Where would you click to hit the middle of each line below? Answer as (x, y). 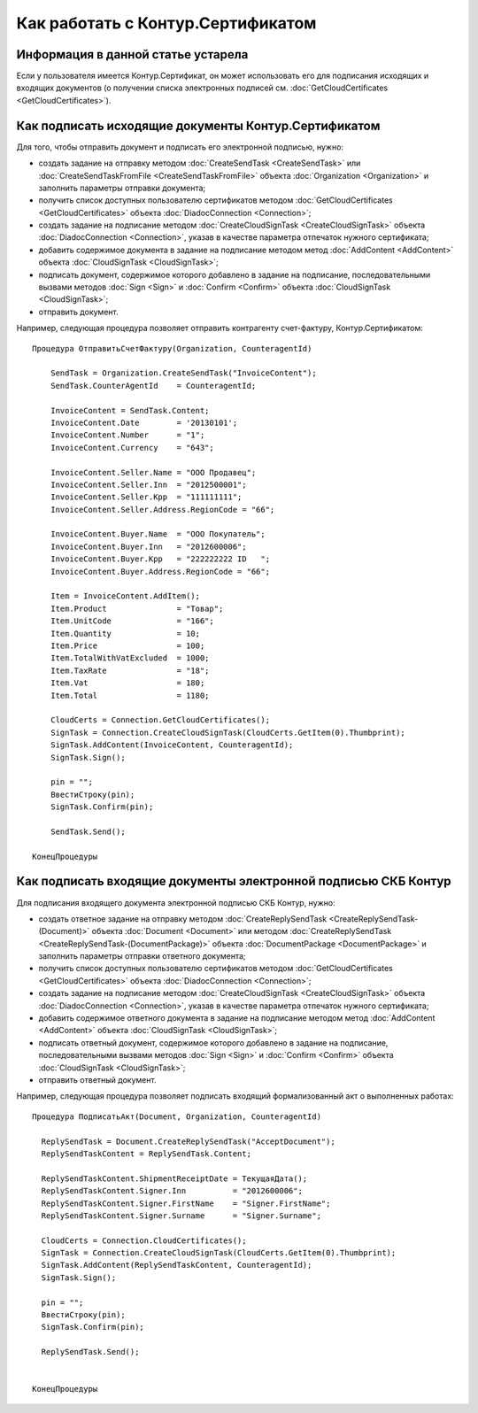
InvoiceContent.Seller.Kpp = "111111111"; (146, 497)
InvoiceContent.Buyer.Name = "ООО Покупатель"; (158, 534)
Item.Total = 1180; (130, 695)
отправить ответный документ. (97, 1080)
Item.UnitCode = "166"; (132, 621)
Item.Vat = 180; (127, 683)
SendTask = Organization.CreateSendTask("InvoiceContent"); (184, 373)
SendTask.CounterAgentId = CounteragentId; (153, 386)
